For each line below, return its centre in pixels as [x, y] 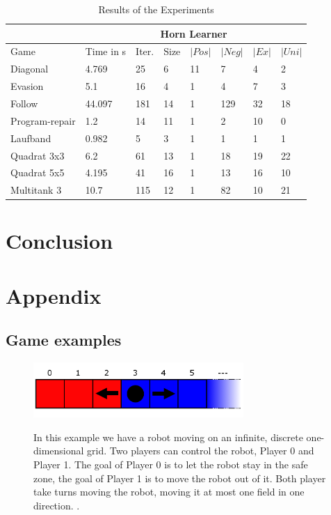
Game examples [64, 340]
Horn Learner [194, 33]
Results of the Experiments [156, 9]
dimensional [59, 451]
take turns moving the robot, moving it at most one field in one [169, 492]
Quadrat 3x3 [38, 155]
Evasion [27, 86]
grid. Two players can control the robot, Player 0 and [201, 451]
